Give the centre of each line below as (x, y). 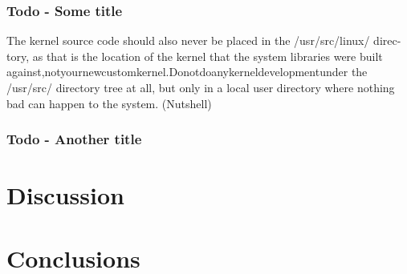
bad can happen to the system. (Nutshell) (109, 103)
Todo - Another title (74, 139)
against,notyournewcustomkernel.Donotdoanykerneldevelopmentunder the (187, 72)
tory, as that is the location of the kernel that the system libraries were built (195, 56)
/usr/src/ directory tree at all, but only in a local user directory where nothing (201, 87)
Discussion (65, 195)
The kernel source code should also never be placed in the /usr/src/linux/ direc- (204, 40)
